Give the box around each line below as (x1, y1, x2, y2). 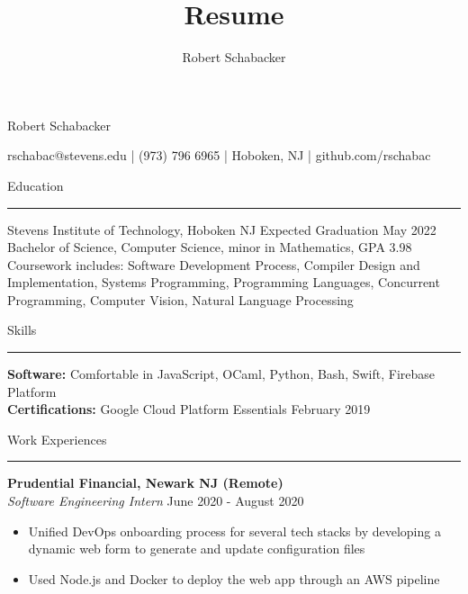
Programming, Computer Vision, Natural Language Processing (7, 290, 354, 309)
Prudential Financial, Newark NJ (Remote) (7, 473, 283, 492)
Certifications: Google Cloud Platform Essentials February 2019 (7, 400, 371, 418)
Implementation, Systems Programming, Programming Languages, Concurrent (7, 273, 440, 292)
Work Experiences (7, 429, 107, 448)
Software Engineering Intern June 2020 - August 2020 (7, 491, 304, 510)
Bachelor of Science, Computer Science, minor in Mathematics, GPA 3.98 (7, 238, 412, 256)
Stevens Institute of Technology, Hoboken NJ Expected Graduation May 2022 (7, 220, 436, 238)
